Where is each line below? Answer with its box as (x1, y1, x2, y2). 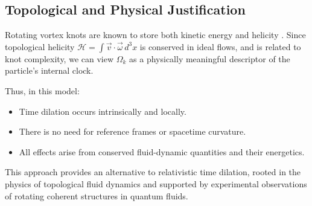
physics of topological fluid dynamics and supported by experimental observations (5, 177, 307, 190)
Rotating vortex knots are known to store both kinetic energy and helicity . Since (5, 28, 306, 41)
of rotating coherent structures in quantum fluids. (5, 189, 188, 202)
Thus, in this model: (5, 84, 80, 97)
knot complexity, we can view (5, 52, 114, 65)
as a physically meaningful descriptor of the (129, 52, 290, 65)
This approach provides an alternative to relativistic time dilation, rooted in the (5, 166, 301, 178)
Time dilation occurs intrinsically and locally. (19, 105, 186, 117)
